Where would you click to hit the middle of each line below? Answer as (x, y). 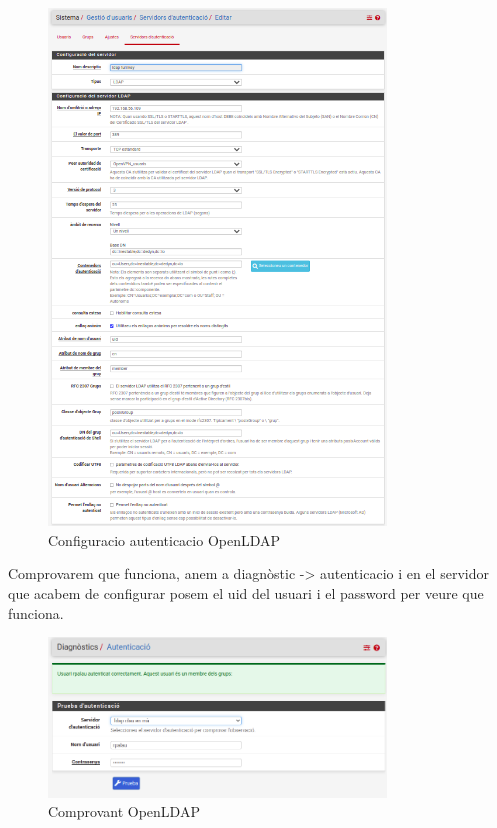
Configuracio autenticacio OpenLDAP (164, 539)
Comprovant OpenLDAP (124, 811)
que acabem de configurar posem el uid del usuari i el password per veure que (246, 592)
